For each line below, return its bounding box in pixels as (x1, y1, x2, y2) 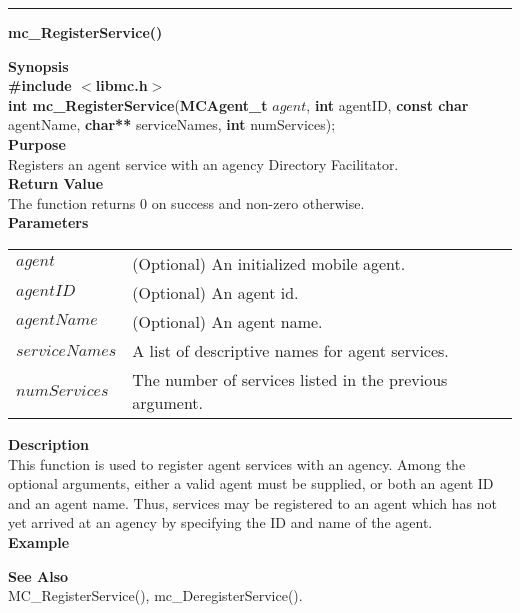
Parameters (8, 212, 89, 233)
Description (8, 433, 90, 454)
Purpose (8, 133, 66, 154)
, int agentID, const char (306, 94, 469, 115)
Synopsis (8, 55, 69, 76)
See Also (8, 565, 69, 586)
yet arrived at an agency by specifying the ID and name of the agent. (8, 512, 433, 533)
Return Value (8, 173, 104, 194)
